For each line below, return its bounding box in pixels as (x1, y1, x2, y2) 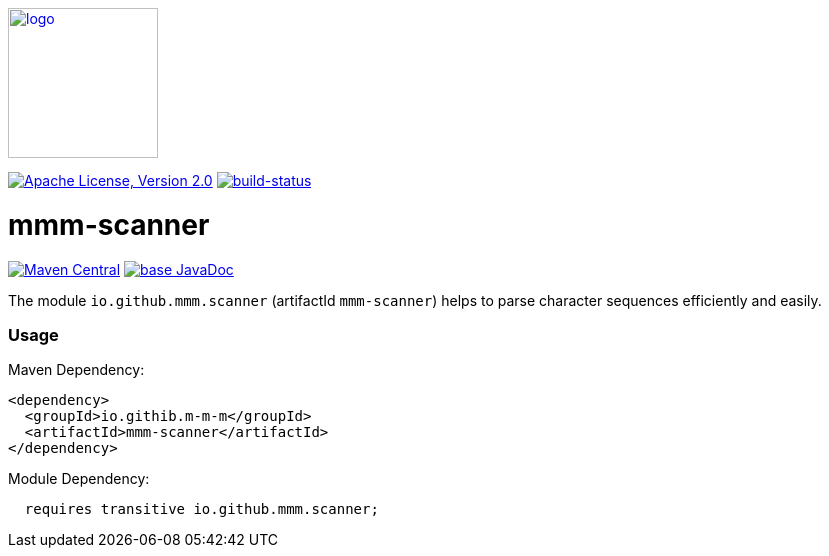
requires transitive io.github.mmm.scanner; (24, 501, 379, 518)
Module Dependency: (8, 470, 150, 488)
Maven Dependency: (8, 361, 145, 379)
